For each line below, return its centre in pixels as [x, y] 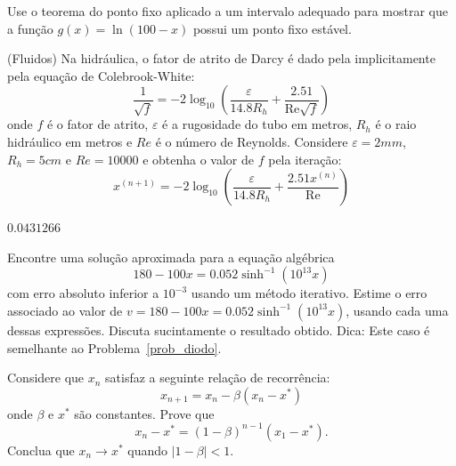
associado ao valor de [65, 310]
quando [148, 450]
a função [30, 28]
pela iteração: [305, 159]
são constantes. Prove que [144, 413]
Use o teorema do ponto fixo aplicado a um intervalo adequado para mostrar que [228, 11]
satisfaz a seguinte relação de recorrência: [218, 378]
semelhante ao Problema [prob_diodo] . [114, 347]
